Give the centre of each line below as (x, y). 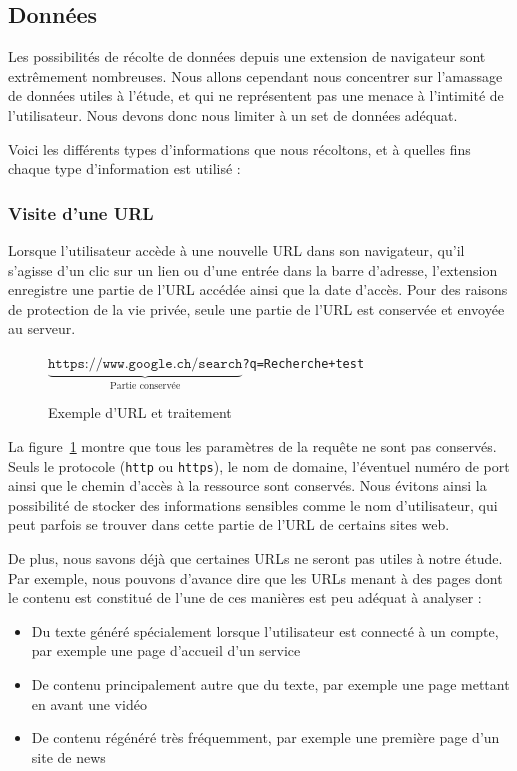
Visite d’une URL (81, 212)
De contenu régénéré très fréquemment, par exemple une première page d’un (265, 737)
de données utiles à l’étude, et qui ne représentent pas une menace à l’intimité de (256, 95)
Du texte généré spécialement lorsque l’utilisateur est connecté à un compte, (265, 630)
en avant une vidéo (89, 703)
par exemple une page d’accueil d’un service (166, 650)
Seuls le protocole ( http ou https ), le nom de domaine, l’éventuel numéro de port (259, 465)
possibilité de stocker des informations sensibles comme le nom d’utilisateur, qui (253, 504)
